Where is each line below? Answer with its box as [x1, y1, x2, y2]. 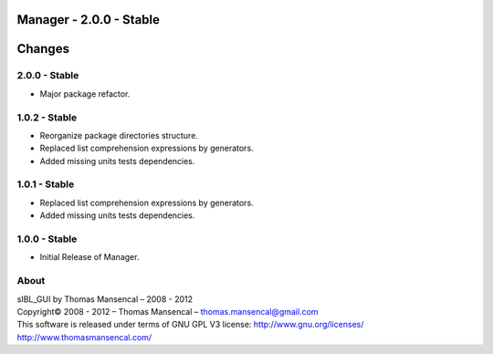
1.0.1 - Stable [16, 178, 75, 191]
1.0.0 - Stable [16, 233, 78, 245]
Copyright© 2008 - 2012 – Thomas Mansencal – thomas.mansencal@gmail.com [16, 306, 319, 317]
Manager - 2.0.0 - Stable [16, 12, 160, 27]
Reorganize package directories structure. [39, 130, 198, 141]
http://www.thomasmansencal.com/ [16, 331, 152, 342]
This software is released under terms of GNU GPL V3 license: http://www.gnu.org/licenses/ [16, 319, 364, 330]
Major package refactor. [39, 88, 131, 99]
